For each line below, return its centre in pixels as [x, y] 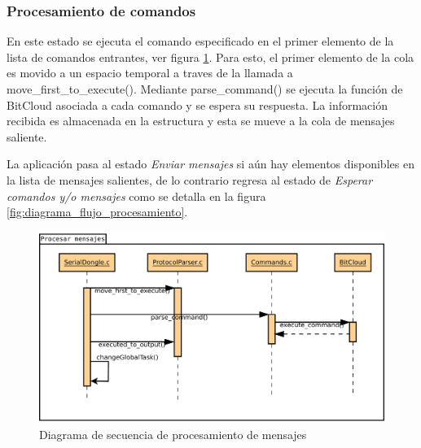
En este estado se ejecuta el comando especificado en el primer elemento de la [200, 41]
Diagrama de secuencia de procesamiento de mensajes [173, 434]
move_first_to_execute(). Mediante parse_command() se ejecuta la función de [205, 89]
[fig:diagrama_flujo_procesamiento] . [97, 212]
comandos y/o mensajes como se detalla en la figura [136, 196]
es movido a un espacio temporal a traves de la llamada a [150, 73]
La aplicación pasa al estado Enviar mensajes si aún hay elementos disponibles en [210, 164]
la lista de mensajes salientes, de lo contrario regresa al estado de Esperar [190, 179]
